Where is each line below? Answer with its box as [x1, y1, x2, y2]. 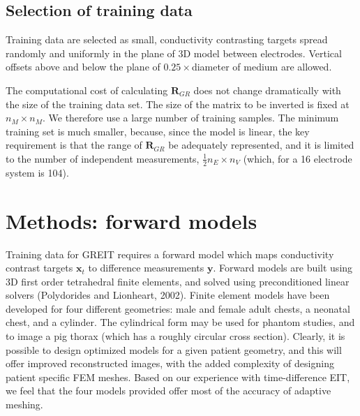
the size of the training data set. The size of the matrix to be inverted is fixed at [6, 96, 350, 111]
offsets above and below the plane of [6, 59, 160, 74]
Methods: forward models [6, 206, 257, 235]
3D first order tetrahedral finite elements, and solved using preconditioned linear [6, 274, 350, 288]
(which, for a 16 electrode [243, 151, 352, 165]
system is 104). [6, 165, 69, 179]
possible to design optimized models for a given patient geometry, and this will [6, 342, 342, 357]
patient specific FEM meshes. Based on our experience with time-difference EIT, [6, 369, 350, 384]
